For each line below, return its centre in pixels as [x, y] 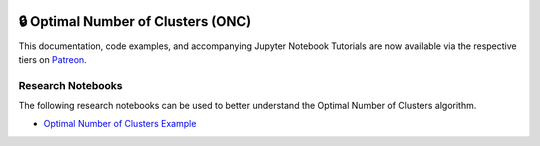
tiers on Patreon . [52, 59]
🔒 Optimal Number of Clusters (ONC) [135, 21]
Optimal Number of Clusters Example [120, 124]
